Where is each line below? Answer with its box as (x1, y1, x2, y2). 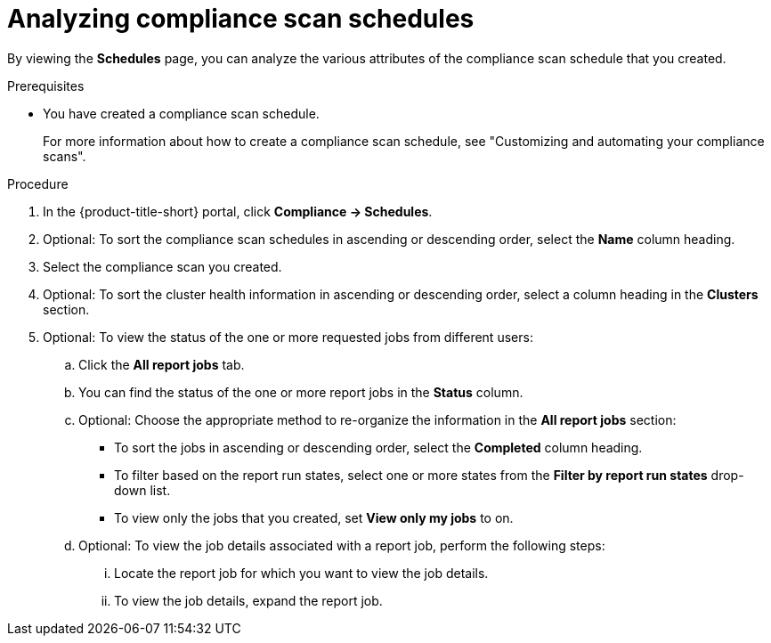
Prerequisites (7, 77, 85, 94)
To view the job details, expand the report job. (114, 592, 383, 608)
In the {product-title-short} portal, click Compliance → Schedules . (43, 203, 433, 219)
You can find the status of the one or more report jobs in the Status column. (78, 384, 523, 400)
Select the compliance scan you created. (43, 258, 282, 274)
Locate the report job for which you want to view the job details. (114, 565, 489, 581)
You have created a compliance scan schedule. (43, 105, 320, 121)
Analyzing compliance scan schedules (7, 4, 475, 34)
